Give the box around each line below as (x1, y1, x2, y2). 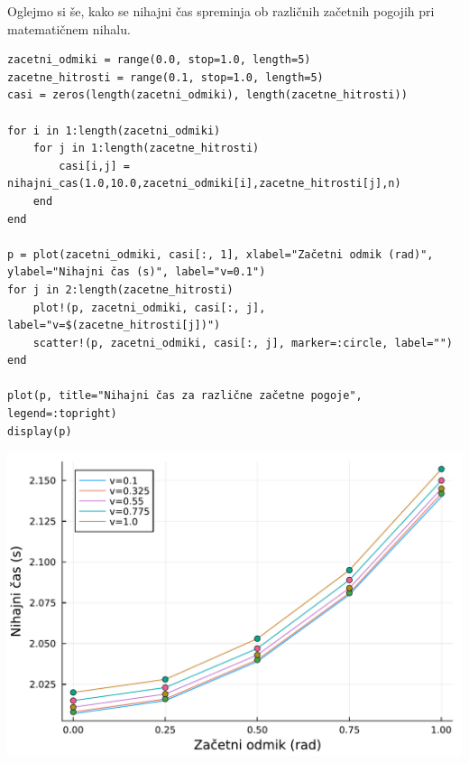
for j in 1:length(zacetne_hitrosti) (32, 142, 260, 155)
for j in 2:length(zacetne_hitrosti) (7, 283, 234, 296)
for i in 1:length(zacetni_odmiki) (7, 124, 221, 137)
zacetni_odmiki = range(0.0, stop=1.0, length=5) (7, 53, 311, 67)
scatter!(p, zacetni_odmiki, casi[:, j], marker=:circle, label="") (32, 336, 453, 349)
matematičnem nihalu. (7, 19, 131, 38)
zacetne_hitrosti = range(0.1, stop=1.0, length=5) (7, 70, 324, 84)
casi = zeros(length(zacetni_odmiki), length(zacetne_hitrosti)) (7, 88, 408, 102)
